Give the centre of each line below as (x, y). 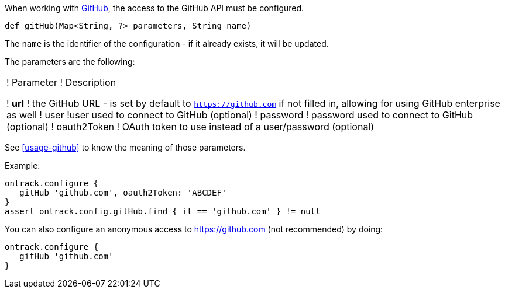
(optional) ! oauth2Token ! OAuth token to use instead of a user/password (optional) (190, 127)
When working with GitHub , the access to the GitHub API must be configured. (154, 8)
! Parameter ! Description (61, 82)
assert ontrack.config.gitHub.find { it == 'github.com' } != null (163, 211)
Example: (23, 165)
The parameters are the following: (70, 62)
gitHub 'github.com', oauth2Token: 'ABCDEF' (123, 193)
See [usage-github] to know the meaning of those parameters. (125, 147)
